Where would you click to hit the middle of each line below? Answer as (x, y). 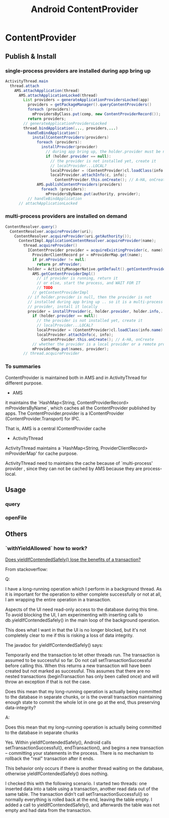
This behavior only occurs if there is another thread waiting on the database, (84, 768)
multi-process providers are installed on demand (66, 216)
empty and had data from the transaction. (48, 810)
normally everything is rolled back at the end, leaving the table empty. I (79, 799)
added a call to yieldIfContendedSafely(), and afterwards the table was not (82, 805)
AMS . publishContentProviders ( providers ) (80, 185)
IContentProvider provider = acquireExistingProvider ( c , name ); (96, 250)
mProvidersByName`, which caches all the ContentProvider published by (80, 408)
